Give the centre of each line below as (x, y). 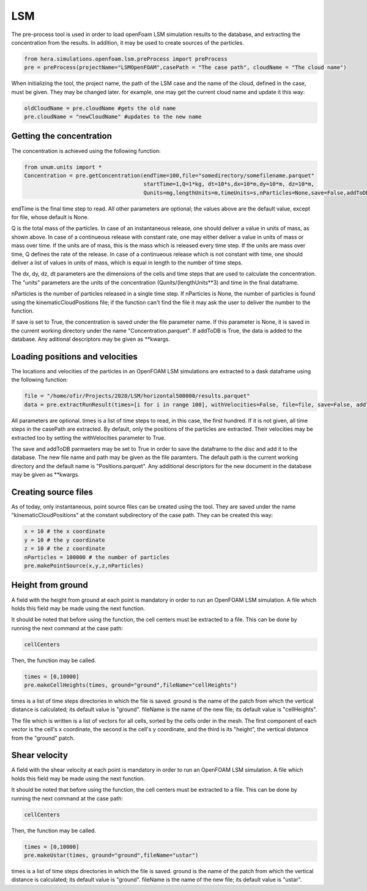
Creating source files (52, 492)
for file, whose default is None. (50, 217)
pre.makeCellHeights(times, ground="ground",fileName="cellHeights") (131, 685)
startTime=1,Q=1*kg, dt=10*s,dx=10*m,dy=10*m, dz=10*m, (229, 184)
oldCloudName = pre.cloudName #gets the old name (100, 108)
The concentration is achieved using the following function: (86, 151)
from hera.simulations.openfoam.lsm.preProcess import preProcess (126, 59)
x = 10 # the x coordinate (65, 531)
